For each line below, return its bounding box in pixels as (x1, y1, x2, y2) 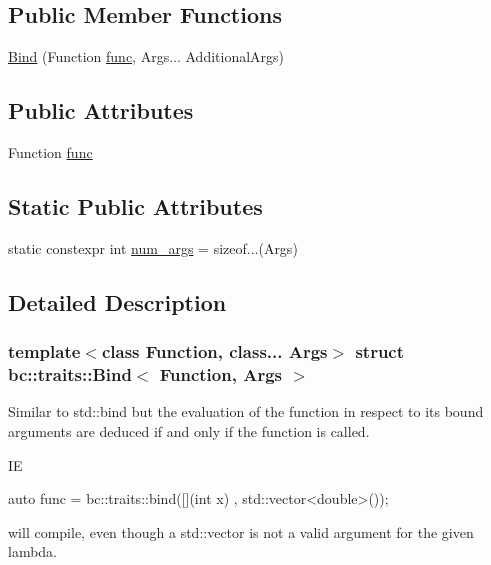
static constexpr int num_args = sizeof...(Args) (8, 237, 298, 258)
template (8, 339, 81, 364)
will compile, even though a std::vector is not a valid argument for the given (8, 521, 474, 542)
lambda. (8, 541, 58, 562)
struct (355, 339, 405, 364)
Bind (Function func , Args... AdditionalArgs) (8, 46, 285, 67)
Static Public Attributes (8, 190, 263, 221)
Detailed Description (8, 286, 227, 317)
